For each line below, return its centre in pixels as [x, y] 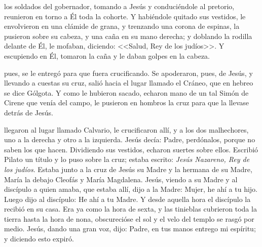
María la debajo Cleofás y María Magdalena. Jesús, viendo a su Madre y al [121, 179]
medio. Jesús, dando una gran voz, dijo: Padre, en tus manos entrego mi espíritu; [130, 229]
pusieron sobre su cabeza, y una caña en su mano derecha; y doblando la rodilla [128, 36]
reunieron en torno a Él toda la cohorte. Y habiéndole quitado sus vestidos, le [125, 16]
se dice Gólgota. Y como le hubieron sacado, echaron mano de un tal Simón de [126, 92]
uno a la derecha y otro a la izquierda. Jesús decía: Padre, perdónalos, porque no [130, 139]
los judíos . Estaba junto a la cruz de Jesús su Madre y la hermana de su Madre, [128, 169]
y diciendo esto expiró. [39, 239]
